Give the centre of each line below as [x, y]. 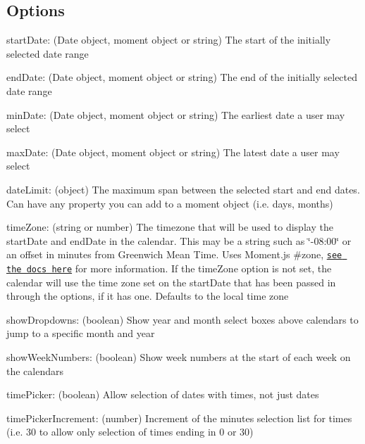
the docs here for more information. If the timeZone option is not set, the [169, 268]
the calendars [35, 370]
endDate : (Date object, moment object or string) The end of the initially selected [182, 77]
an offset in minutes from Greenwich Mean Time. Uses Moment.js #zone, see [174, 254]
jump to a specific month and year [81, 333]
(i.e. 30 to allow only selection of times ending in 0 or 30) [130, 432]
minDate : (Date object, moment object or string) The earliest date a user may [176, 114]
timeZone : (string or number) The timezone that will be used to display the [170, 227]
